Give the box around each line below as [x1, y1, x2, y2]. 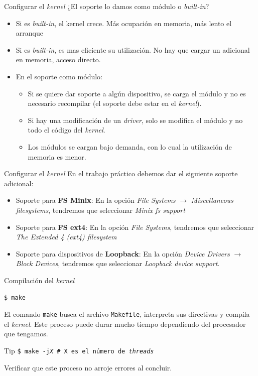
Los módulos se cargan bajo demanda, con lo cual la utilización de [28, 141, 232, 152]
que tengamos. [4, 328, 48, 339]
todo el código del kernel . [28, 124, 105, 135]
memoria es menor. [28, 151, 86, 162]
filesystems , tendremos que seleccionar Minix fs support [16, 204, 185, 215]
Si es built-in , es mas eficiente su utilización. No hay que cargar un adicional [16, 44, 250, 55]
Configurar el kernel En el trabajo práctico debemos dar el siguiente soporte [4, 168, 238, 179]
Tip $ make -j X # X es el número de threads [4, 345, 154, 355]
